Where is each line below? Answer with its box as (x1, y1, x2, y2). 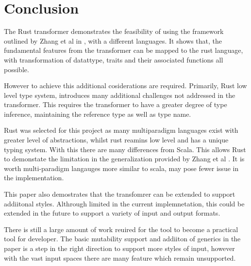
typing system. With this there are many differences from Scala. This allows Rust (4, 144, 246, 154)
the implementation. (4, 172, 64, 183)
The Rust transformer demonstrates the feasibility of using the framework (4, 26, 224, 36)
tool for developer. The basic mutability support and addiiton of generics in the (4, 234, 241, 244)
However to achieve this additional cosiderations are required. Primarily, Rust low (4, 80, 247, 91)
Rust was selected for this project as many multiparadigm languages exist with (4, 125, 238, 135)
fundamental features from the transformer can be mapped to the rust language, (4, 45, 243, 55)
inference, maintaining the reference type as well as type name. (4, 109, 191, 119)
